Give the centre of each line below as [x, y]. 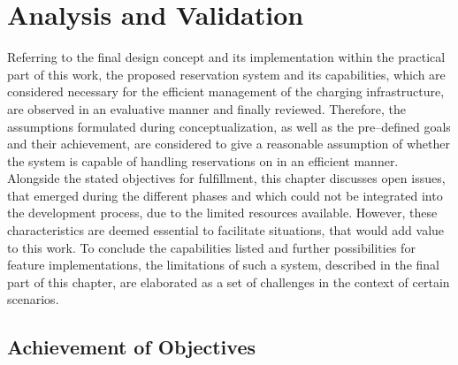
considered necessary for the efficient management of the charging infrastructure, [226, 91]
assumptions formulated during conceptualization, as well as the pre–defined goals [229, 126]
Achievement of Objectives [131, 347]
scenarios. [33, 299]
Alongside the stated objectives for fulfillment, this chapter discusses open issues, [226, 178]
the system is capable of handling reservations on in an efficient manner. [203, 160]
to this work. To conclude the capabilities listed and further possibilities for [211, 247]
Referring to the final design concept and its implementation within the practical [226, 57]
